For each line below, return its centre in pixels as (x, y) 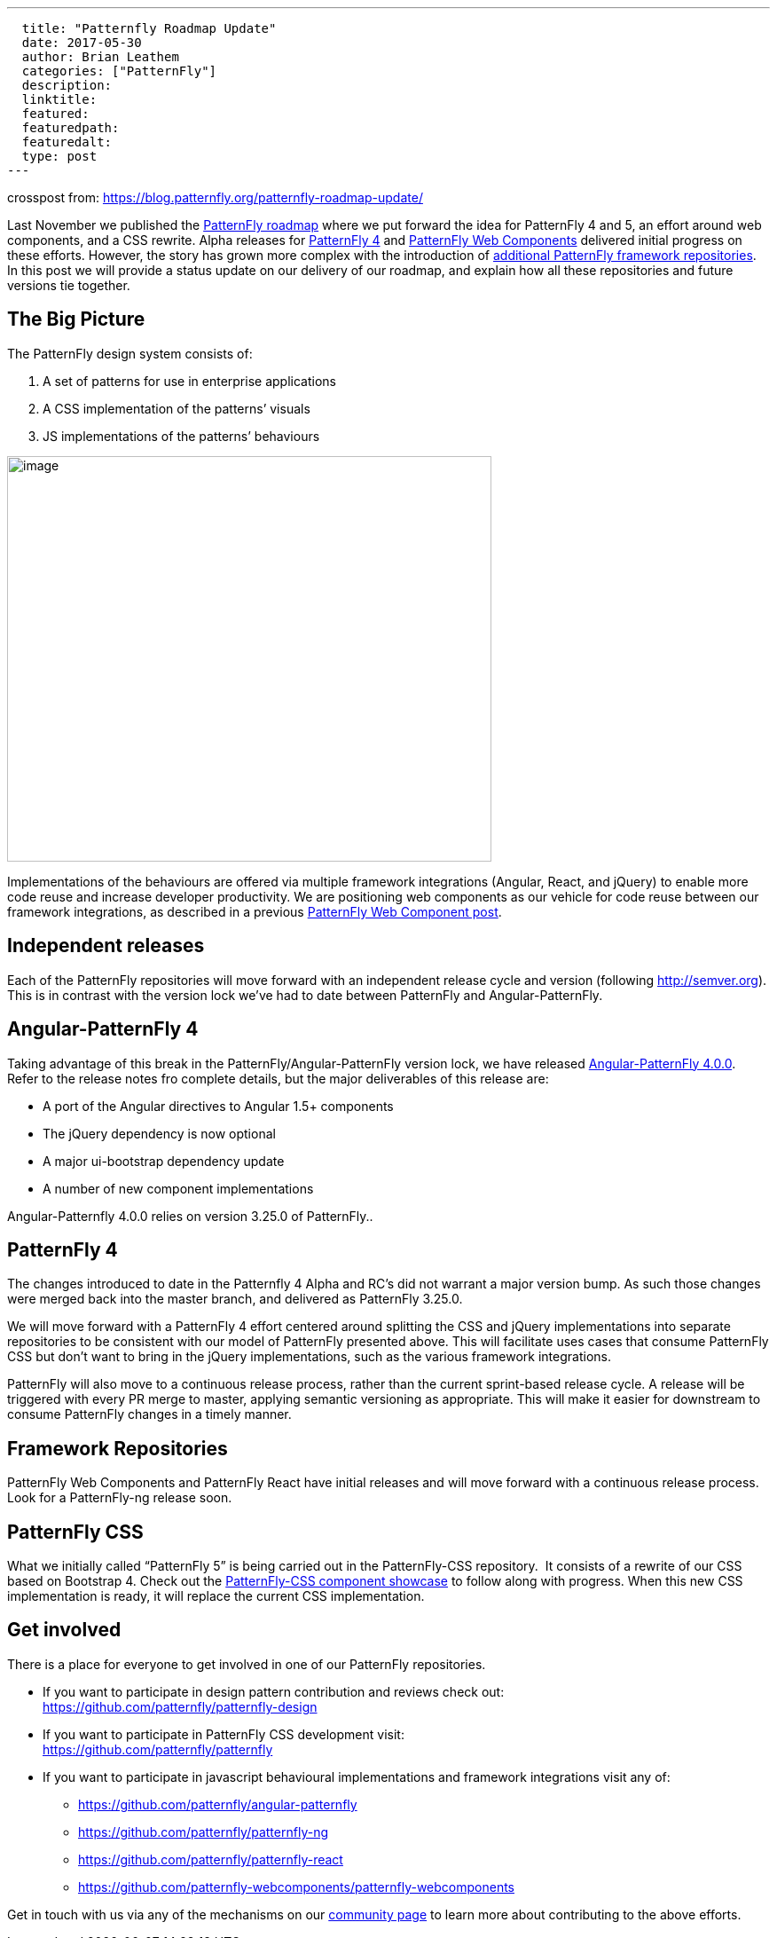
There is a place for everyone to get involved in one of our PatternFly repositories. (247, 1664)
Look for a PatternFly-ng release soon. (120, 1498)
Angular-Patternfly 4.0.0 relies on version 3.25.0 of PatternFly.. (190, 1216)
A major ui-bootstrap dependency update (164, 1161)
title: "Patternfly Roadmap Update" (149, 28)
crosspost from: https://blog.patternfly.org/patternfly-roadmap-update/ (215, 197)
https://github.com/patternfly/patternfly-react (211, 1859)
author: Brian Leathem (100, 57)
